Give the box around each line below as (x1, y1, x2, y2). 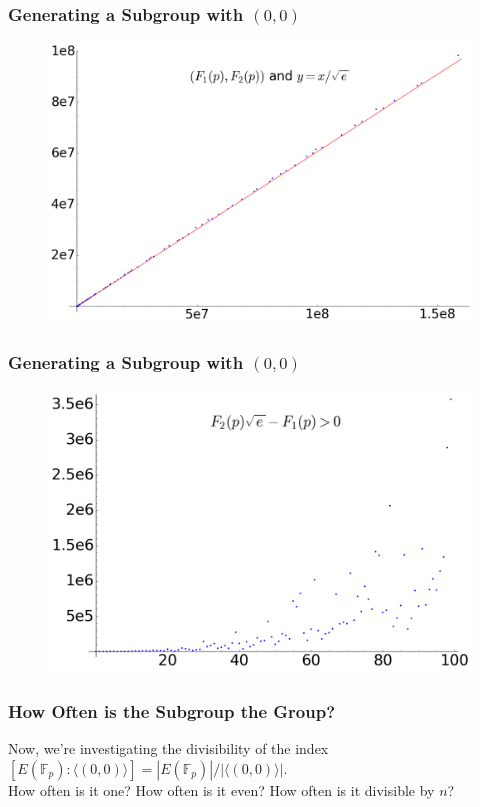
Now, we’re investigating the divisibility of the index (8, 737, 329, 758)
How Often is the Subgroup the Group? (8, 698, 336, 723)
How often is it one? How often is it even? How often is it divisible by (8, 779, 435, 800)
